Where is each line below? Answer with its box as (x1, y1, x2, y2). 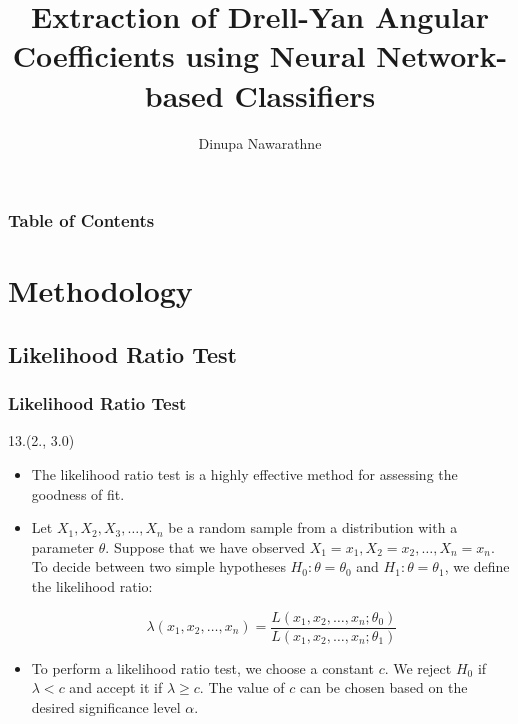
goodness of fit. (31, 483, 125, 504)
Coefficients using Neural (12, 35, 366, 76)
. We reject (384, 657, 452, 678)
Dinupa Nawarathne (198, 132, 322, 153)
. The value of (199, 677, 285, 698)
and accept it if (69, 677, 163, 698)
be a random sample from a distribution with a (168, 517, 458, 538)
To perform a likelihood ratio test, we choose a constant (31, 657, 374, 678)
